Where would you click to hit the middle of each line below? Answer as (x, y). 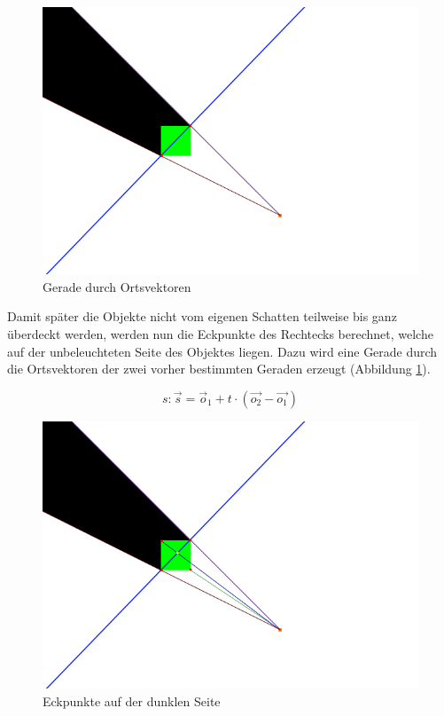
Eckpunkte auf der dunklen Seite (132, 700)
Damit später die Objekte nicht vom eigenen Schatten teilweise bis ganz (202, 316)
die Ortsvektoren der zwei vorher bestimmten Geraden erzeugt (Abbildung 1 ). (219, 369)
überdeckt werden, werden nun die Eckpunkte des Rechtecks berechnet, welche (220, 334)
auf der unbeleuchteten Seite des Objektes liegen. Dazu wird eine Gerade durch (222, 351)
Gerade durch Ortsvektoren (117, 286)
